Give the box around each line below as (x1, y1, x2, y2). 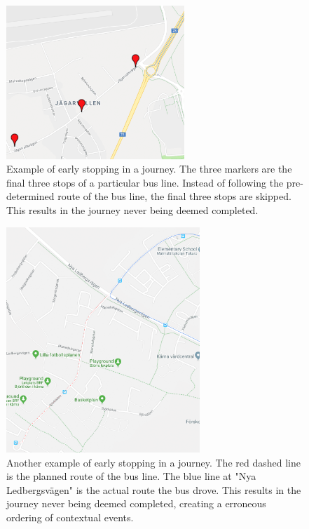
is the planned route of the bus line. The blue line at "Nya (6, 469, 256, 483)
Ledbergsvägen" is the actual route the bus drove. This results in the (6, 482, 301, 497)
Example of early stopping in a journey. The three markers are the (6, 161, 292, 176)
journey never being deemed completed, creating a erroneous (6, 496, 266, 511)
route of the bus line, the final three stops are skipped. (57, 189, 291, 203)
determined (6, 189, 55, 203)
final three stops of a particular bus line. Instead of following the (6, 175, 284, 189)
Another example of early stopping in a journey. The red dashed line (6, 455, 301, 469)
